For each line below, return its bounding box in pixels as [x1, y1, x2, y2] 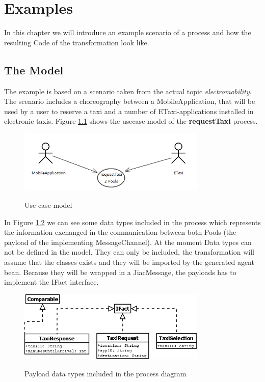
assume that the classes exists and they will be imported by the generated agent [4, 257, 254, 267]
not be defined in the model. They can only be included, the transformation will [4, 247, 254, 257]
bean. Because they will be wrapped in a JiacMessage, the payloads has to [4, 266, 236, 277]
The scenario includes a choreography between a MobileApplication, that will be [4, 96, 255, 106]
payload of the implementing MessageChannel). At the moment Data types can [4, 236, 252, 247]
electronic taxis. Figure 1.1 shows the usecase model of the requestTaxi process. [4, 116, 258, 126]
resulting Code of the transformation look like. [4, 37, 149, 47]
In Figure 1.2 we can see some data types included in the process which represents [4, 216, 261, 227]
